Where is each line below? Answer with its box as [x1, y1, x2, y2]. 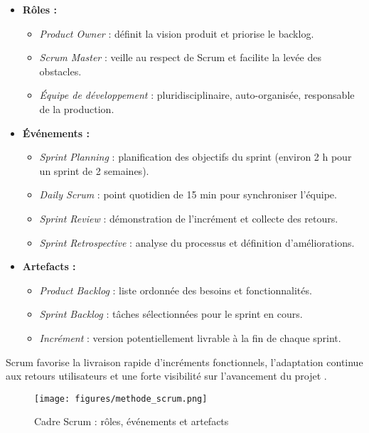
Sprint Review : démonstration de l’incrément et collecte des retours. [39, 210, 338, 225]
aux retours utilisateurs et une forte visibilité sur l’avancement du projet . [6, 368, 327, 383]
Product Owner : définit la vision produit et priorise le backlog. [39, 26, 314, 41]
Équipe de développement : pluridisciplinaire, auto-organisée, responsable [39, 87, 355, 102]
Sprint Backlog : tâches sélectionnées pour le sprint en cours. [39, 306, 303, 321]
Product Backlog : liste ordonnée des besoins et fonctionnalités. [39, 282, 312, 297]
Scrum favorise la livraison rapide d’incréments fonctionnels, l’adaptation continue [6, 354, 363, 369]
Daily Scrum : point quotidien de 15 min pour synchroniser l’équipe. [39, 187, 337, 202]
